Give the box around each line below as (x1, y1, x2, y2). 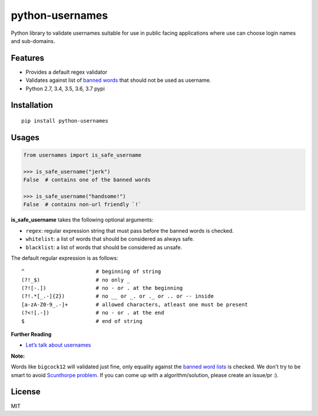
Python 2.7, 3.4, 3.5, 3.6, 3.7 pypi (25, 85, 105, 92)
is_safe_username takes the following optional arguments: (11, 216, 154, 223)
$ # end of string (21, 318, 143, 324)
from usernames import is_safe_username (23, 152, 141, 159)
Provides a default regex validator (25, 68, 108, 75)
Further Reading (11, 331, 52, 338)
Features (11, 53, 44, 63)
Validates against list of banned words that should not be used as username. (25, 77, 211, 84)
